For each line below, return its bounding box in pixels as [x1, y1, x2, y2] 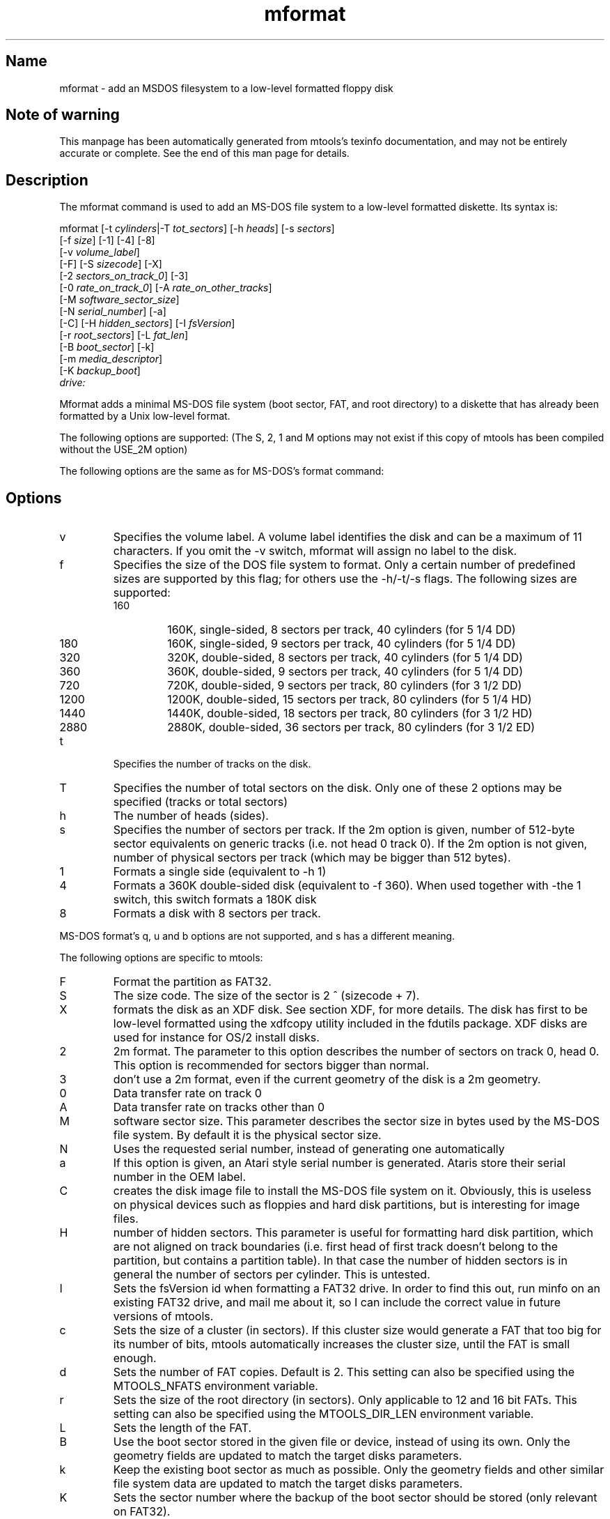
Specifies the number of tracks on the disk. [113, 758, 311, 770]
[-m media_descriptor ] [59, 353, 163, 365]
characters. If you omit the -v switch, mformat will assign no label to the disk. [113, 544, 517, 558]
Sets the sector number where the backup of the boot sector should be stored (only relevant [113, 1490, 597, 1505]
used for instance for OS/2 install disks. [113, 1030, 320, 1045]
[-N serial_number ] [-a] [59, 305, 166, 318]
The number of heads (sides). [113, 809, 269, 823]
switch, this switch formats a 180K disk [113, 892, 317, 907]
